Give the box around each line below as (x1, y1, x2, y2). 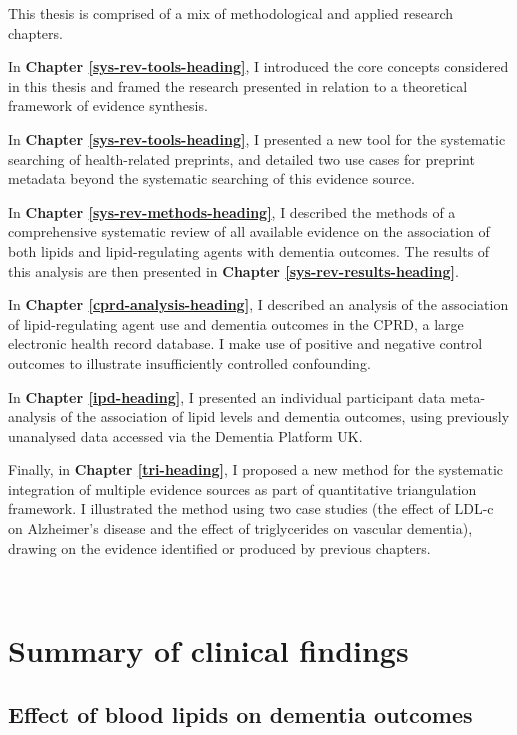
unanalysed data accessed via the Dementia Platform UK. (8, 425, 363, 446)
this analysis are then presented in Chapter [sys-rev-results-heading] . (8, 260, 459, 281)
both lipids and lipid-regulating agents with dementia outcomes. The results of (8, 240, 490, 261)
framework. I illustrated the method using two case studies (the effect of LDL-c (8, 498, 494, 519)
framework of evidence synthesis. (8, 95, 208, 116)
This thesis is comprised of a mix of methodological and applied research (8, 3, 454, 23)
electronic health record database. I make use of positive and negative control (8, 333, 483, 354)
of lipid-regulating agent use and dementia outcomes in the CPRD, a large (8, 313, 464, 334)
